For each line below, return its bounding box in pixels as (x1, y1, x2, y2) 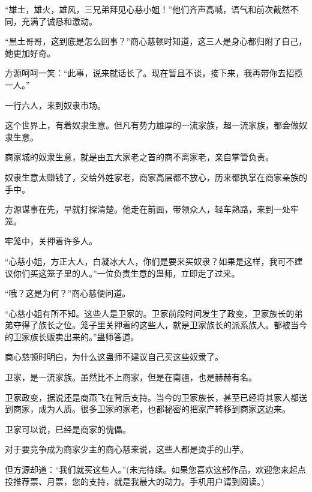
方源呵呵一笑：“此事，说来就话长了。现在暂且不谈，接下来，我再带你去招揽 (5, 67, 303, 79)
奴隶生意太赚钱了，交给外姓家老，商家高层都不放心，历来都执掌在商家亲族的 (5, 170, 307, 183)
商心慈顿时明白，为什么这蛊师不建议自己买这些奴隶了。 (5, 350, 223, 363)
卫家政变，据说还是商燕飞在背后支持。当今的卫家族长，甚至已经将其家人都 (5, 391, 299, 403)
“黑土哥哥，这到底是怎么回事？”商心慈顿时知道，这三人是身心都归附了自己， (5, 35, 307, 47)
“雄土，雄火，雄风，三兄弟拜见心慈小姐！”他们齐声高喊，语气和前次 (5, 3, 274, 15)
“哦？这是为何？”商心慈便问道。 (5, 287, 131, 299)
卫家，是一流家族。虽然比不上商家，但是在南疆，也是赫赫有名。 (5, 371, 257, 383)
